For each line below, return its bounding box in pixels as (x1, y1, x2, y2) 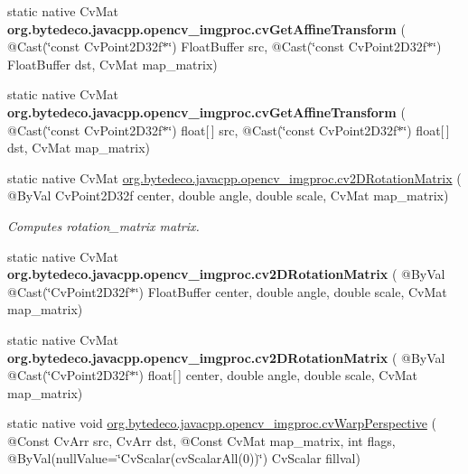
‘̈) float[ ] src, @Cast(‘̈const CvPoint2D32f (168, 120, 398, 139)
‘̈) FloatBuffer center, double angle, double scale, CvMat (135, 282, 447, 301)
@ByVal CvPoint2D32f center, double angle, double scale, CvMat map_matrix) (7, 186, 449, 205)
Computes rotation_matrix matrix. (7, 216, 200, 235)
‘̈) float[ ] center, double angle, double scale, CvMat (135, 366, 418, 385)
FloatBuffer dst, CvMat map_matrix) (7, 54, 218, 73)
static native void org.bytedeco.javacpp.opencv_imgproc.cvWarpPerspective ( (7, 414, 436, 432)
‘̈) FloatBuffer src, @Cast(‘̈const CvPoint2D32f (168, 37, 427, 56)
